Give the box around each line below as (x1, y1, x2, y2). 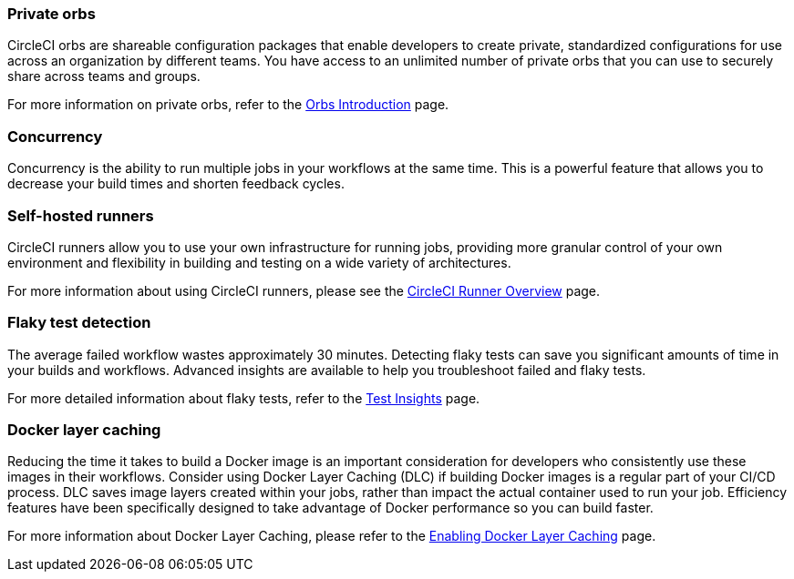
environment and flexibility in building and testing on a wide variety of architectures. (7, 254, 511, 270)
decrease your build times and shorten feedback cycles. (7, 176, 345, 192)
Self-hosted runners (7, 206, 154, 225)
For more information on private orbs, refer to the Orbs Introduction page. (7, 96, 449, 113)
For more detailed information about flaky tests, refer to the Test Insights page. (7, 390, 480, 406)
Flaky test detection (7, 313, 151, 332)
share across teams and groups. (7, 68, 201, 85)
